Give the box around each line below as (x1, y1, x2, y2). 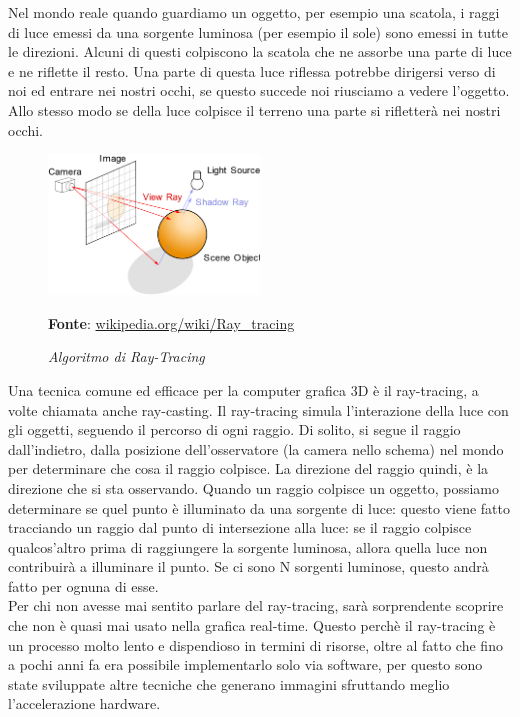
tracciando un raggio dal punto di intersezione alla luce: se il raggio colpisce (8, 517, 472, 538)
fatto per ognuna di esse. (8, 575, 159, 596)
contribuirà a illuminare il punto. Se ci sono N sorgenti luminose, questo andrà (8, 556, 489, 577)
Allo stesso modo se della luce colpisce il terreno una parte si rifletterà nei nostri (8, 99, 501, 120)
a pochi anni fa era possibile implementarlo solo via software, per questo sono (8, 654, 483, 675)
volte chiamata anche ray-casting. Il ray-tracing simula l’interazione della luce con (8, 399, 509, 420)
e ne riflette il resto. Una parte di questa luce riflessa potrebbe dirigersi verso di (8, 60, 496, 81)
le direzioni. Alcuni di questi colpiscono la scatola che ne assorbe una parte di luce (8, 41, 512, 62)
